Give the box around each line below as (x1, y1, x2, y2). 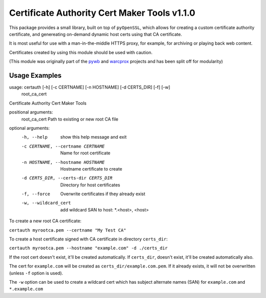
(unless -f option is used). (9, 270, 64, 276)
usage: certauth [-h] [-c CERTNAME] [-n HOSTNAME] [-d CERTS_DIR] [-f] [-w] (9, 84, 170, 90)
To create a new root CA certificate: (9, 218, 82, 224)
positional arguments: (9, 109, 53, 115)
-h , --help (21, 134, 48, 140)
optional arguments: (9, 125, 50, 131)
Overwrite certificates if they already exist (60, 191, 145, 197)
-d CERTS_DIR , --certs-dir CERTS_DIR (21, 175, 113, 181)
